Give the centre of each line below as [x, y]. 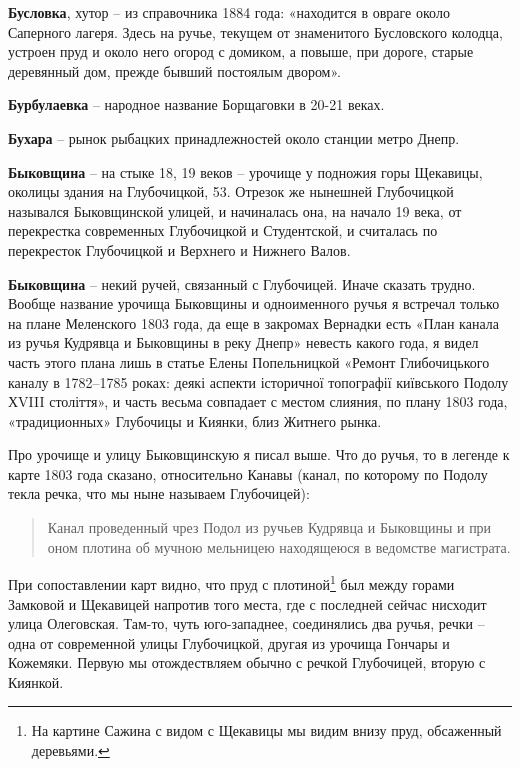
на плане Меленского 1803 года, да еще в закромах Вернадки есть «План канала [253, 322]
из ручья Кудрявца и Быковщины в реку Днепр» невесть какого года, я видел [243, 342]
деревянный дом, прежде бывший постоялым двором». [174, 70]
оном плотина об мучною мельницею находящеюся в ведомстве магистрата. [279, 546]
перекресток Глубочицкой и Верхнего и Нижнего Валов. [179, 249]
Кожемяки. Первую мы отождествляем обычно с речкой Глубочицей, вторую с [247, 662]
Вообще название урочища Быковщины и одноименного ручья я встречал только [254, 303]
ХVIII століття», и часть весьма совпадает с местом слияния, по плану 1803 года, [258, 401]
